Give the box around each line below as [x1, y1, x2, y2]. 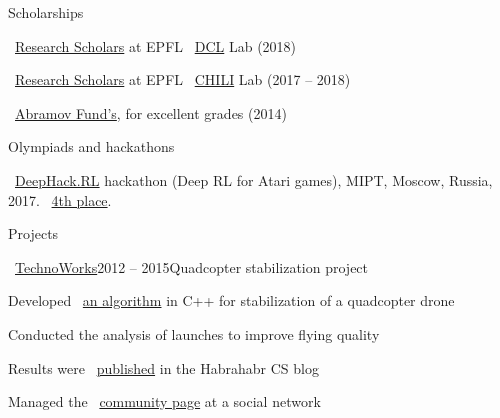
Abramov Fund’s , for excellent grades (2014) [15, 102, 287, 123]
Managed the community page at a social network [8, 391, 321, 412]
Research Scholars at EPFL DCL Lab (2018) [15, 35, 297, 56]
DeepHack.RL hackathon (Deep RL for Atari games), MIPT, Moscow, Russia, [15, 169, 493, 190]
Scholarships [8, 2, 84, 22]
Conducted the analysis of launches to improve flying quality [8, 323, 380, 344]
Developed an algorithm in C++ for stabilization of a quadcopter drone [8, 290, 455, 311]
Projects [8, 223, 59, 244]
